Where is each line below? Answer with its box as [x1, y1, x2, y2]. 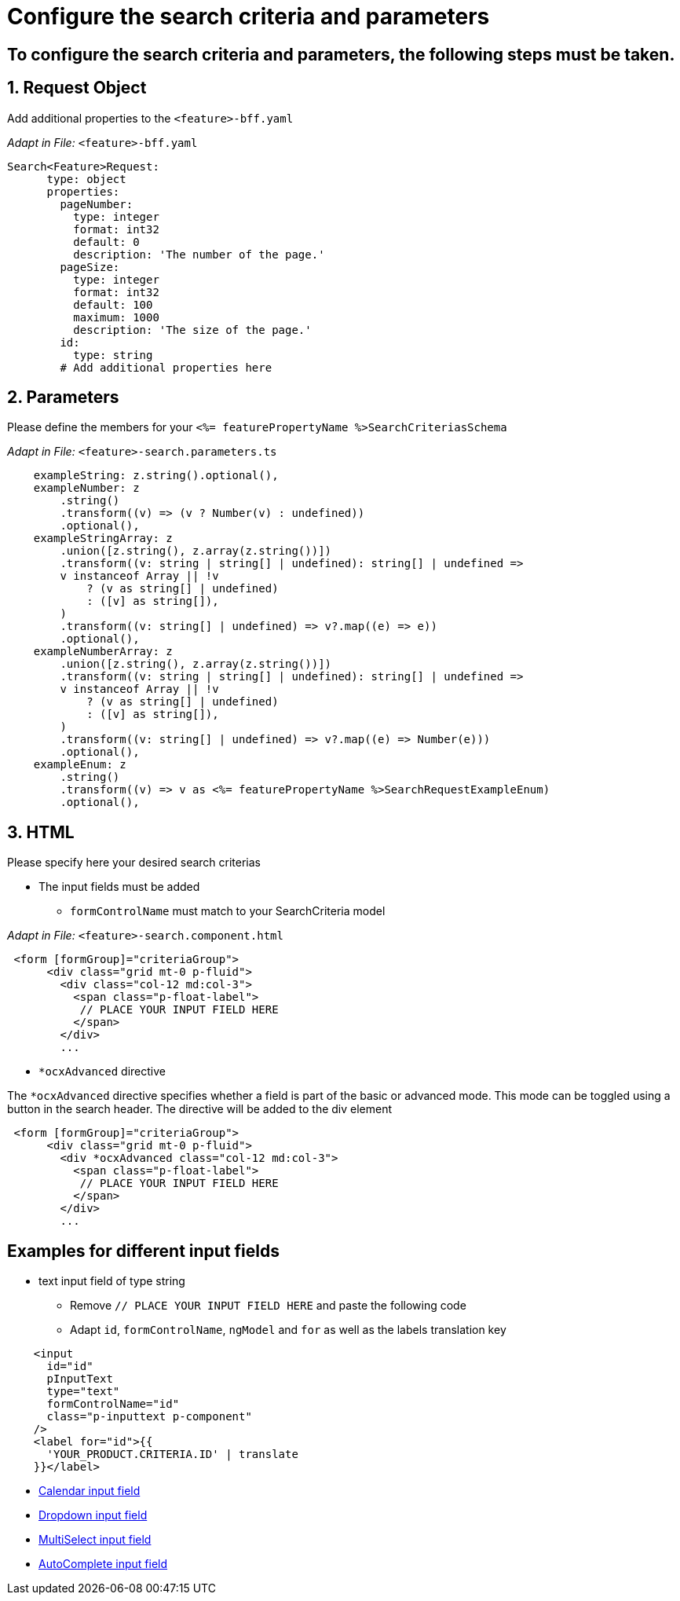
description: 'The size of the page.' [73, 323, 312, 336]
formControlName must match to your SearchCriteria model [70, 904, 386, 918]
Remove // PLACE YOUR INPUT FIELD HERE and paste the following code [70, 1299, 466, 1313]
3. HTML [7, 822, 75, 842]
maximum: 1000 [73, 310, 159, 324]
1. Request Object [7, 78, 147, 98]
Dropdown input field [38, 1508, 148, 1522]
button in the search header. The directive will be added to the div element [7, 1102, 393, 1116]
